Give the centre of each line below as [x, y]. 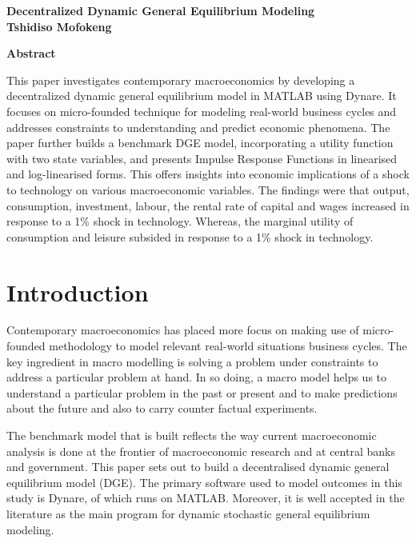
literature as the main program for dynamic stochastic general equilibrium [188, 513]
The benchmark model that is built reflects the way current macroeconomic [192, 435]
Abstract [31, 53]
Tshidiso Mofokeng [59, 26]
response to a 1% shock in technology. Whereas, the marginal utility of [180, 221]
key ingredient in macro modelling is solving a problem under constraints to [192, 361]
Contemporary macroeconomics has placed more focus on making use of [183, 330]
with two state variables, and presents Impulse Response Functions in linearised [202, 158]
